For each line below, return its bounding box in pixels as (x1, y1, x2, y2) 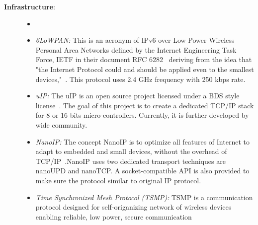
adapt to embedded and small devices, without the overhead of (35, 146, 227, 156)
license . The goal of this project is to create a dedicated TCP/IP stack (35, 100, 254, 110)
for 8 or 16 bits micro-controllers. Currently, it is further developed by (35, 110, 249, 120)
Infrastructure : (4, 1, 55, 11)
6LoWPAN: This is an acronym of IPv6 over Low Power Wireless (35, 35, 235, 45)
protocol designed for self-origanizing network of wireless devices (35, 202, 232, 212)
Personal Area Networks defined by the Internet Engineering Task (35, 44, 237, 55)
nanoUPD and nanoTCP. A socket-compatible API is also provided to (35, 165, 250, 176)
